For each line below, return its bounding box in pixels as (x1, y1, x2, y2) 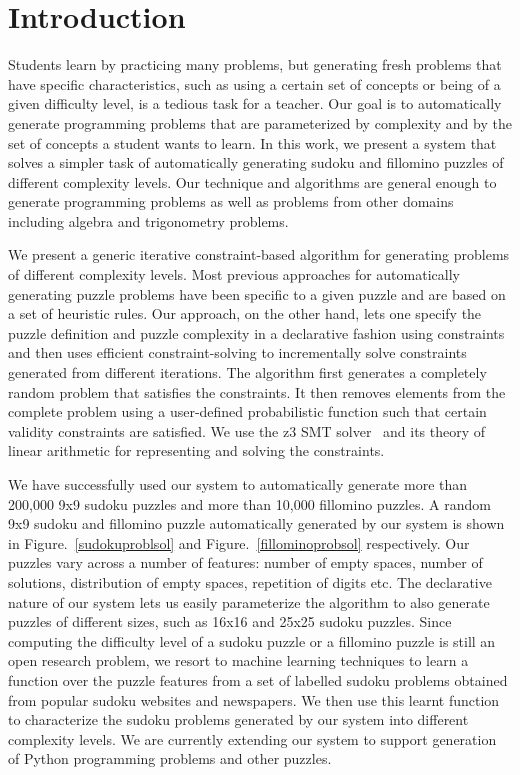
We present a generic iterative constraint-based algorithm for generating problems (8, 244, 510, 265)
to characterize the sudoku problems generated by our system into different (8, 709, 469, 730)
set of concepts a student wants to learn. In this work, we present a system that (8, 132, 497, 153)
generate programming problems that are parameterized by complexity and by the (8, 112, 512, 133)
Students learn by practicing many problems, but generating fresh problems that (8, 54, 502, 75)
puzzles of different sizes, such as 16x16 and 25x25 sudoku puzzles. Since (8, 611, 452, 632)
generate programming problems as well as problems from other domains (8, 191, 454, 212)
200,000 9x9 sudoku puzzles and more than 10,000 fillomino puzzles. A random (8, 493, 491, 514)
